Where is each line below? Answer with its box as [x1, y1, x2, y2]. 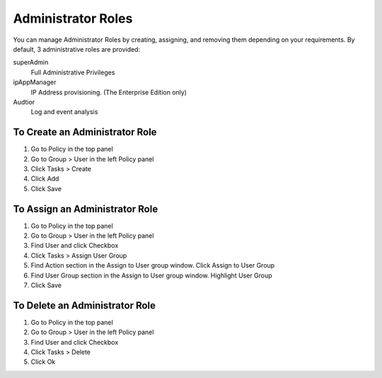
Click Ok [30, 357, 56, 366]
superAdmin [13, 58, 49, 67]
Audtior [13, 98, 35, 106]
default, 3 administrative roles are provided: [13, 45, 141, 53]
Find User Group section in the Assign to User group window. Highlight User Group [30, 271, 272, 280]
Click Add [30, 174, 59, 183]
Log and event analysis [30, 108, 98, 116]
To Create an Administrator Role [13, 126, 157, 138]
